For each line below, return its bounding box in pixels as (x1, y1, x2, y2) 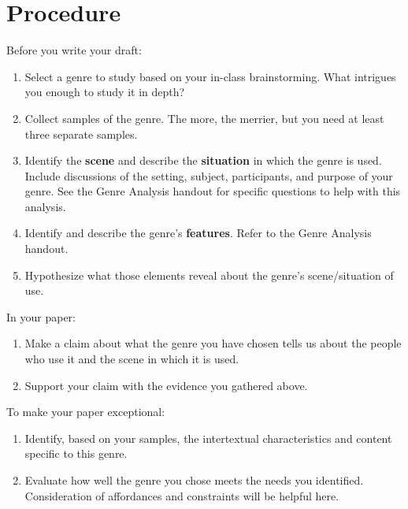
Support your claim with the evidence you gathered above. (24, 377, 308, 393)
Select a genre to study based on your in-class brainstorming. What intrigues (24, 68, 396, 84)
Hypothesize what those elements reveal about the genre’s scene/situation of (24, 266, 394, 283)
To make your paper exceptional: (6, 403, 165, 420)
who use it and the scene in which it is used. (24, 351, 239, 367)
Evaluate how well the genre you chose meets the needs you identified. (24, 472, 364, 488)
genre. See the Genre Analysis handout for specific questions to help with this (24, 183, 401, 199)
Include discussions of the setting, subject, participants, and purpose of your (24, 167, 393, 184)
